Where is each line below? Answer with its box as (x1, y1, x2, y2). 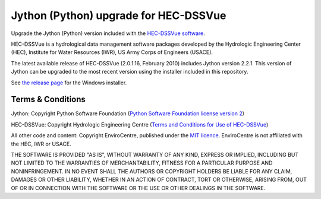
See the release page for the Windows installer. (11, 79, 127, 86)
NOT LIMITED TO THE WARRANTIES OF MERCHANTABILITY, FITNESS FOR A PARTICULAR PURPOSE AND (11, 159, 273, 166)
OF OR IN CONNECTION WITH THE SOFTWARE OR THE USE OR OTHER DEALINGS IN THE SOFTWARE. (11, 184, 266, 191)
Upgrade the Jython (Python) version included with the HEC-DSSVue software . (11, 30, 205, 37)
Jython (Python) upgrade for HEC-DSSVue (11, 9, 226, 22)
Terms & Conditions (11, 94, 86, 105)
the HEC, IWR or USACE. (11, 140, 71, 147)
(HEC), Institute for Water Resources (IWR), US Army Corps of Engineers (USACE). (11, 49, 213, 56)
